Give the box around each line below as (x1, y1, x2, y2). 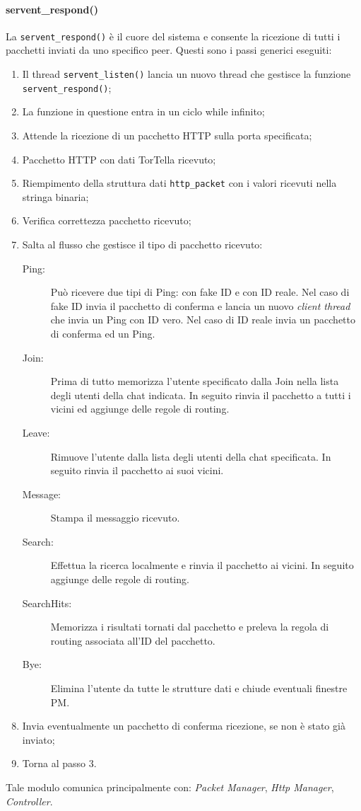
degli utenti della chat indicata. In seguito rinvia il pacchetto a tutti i (50, 387, 351, 402)
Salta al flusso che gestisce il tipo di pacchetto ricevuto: (22, 236, 263, 251)
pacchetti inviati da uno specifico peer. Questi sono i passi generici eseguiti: (6, 42, 332, 57)
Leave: (22, 425, 50, 439)
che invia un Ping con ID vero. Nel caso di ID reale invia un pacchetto (50, 312, 356, 327)
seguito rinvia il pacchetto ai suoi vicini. (50, 463, 224, 478)
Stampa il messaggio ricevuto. (50, 510, 180, 525)
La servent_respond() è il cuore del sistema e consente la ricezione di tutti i (6, 28, 341, 43)
